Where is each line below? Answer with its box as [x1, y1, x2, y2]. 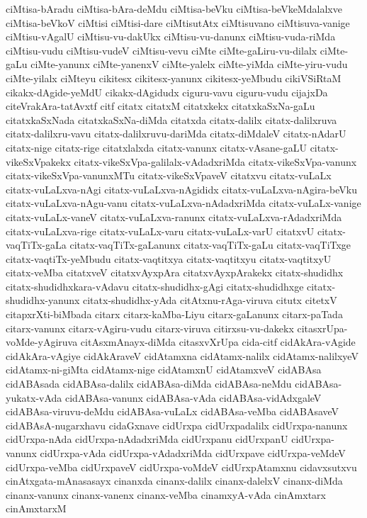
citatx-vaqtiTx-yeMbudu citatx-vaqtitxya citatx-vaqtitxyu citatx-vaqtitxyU [6, 251, 332, 266]
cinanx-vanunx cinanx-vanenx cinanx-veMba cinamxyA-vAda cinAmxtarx [6, 487, 326, 502]
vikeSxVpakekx [6, 154, 71, 169]
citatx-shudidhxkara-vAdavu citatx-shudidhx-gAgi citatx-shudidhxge [6, 278, 304, 293]
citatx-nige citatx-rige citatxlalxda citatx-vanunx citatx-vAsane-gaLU [6, 140, 307, 154]
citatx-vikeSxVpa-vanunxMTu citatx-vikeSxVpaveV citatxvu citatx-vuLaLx [6, 168, 332, 183]
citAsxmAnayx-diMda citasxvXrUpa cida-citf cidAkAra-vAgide [80, 334, 356, 349]
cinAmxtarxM [6, 501, 67, 516]
